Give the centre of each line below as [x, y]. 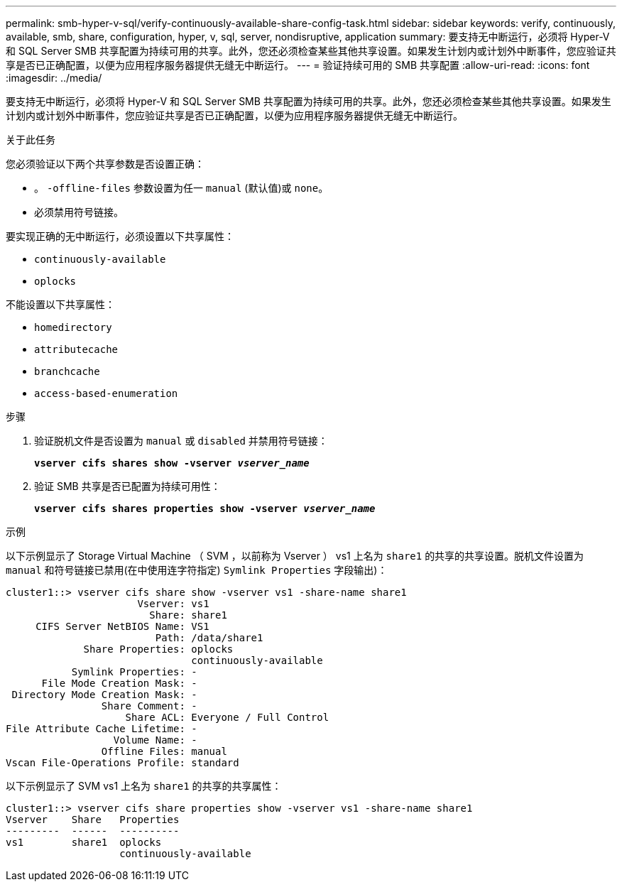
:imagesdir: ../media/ [54, 78]
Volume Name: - [155, 740]
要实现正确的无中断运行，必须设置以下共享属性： [120, 236]
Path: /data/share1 [209, 638]
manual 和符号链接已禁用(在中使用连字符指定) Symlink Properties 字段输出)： [197, 570]
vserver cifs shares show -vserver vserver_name [172, 463]
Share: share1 [188, 615]
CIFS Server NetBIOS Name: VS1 [122, 626]
